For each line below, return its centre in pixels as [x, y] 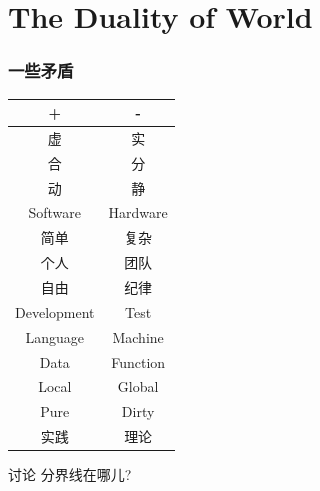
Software [55, 212]
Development [55, 311]
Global [138, 386]
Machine [138, 336]
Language [55, 336]
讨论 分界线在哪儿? [70, 474]
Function [138, 361]
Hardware [138, 212]
